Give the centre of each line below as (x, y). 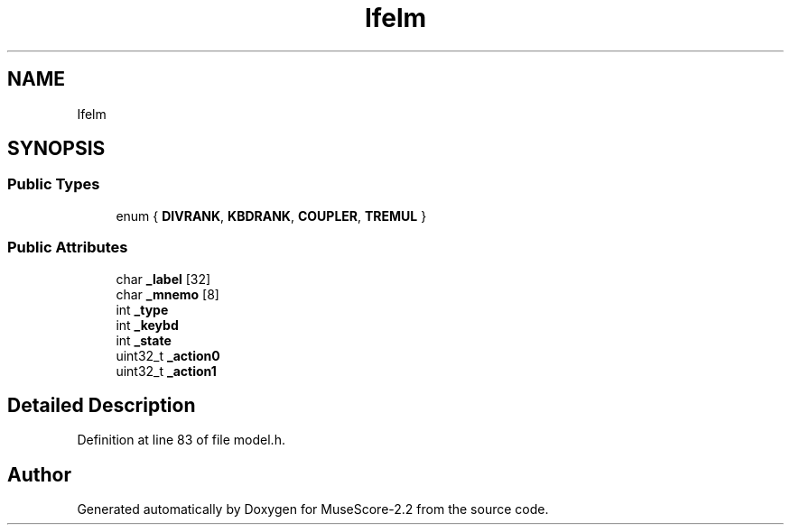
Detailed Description (102, 405)
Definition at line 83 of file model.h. (181, 440)
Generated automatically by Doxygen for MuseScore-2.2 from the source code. (313, 509)
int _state (144, 340)
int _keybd (147, 325)
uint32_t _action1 (166, 371)
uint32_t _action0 (168, 355)
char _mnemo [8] (168, 294)
